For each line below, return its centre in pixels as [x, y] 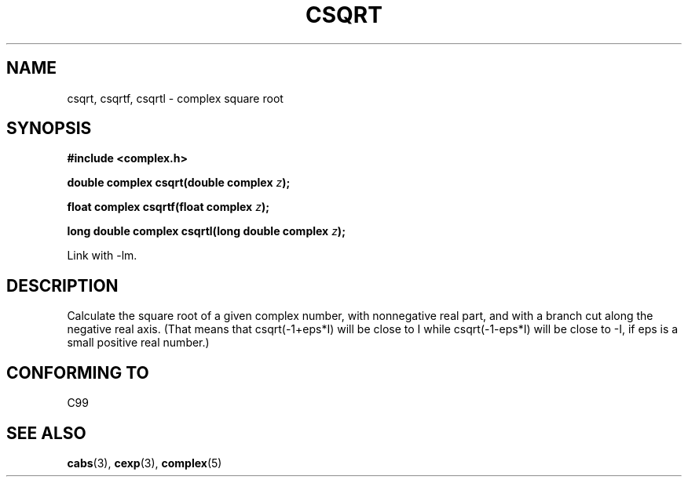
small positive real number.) [138, 343]
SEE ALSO [46, 433]
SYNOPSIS [49, 129]
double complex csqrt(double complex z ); [179, 183]
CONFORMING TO [78, 372]
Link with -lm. [102, 256]
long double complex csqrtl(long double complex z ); [206, 231]
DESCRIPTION [62, 285]
